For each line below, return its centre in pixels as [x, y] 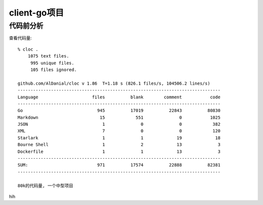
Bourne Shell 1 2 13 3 [119, 145]
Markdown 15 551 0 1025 [119, 117]
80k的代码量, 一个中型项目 [46, 186]
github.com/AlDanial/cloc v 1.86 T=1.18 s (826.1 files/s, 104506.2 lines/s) [114, 83]
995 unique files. [52, 63]
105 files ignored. [54, 70]
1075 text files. [48, 56]
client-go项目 [37, 13]
